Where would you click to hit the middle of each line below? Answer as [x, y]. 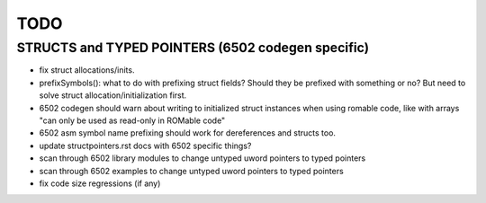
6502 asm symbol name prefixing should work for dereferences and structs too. [188, 133]
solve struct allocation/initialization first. [113, 95]
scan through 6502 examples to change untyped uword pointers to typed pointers [191, 171]
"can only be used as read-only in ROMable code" [132, 120]
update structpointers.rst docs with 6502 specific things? [145, 146]
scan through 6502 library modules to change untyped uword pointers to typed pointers [202, 158]
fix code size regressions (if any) [100, 183]
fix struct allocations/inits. [87, 70]
